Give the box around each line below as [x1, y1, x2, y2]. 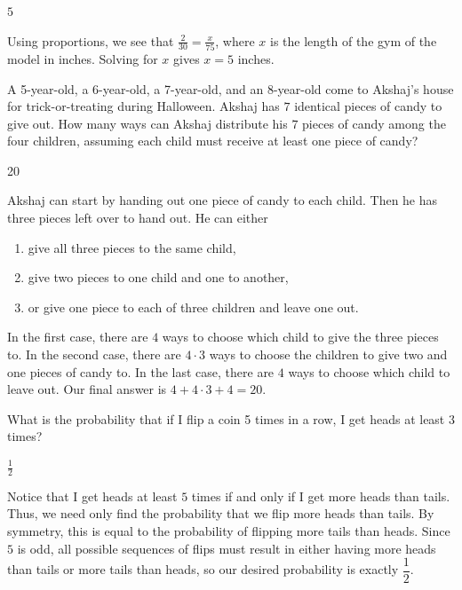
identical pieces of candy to [294, 97, 442, 115]
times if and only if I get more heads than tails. [191, 486, 450, 505]
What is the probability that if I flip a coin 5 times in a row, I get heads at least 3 [7, 409, 455, 428]
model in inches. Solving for [7, 49, 158, 67]
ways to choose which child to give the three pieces [162, 327, 439, 346]
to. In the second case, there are [7, 345, 181, 364]
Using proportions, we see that [7, 31, 174, 50]
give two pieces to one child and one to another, [28, 268, 289, 287]
